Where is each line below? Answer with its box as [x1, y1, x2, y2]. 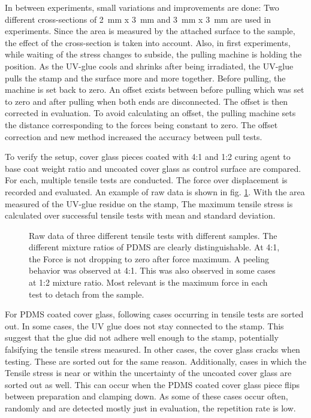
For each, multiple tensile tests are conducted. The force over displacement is [5, 174, 288, 186]
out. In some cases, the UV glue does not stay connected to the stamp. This [5, 319, 284, 332]
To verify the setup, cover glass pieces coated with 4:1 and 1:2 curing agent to [5, 150, 291, 163]
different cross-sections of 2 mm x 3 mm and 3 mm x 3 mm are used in [5, 13, 271, 25]
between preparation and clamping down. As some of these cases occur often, [5, 390, 288, 402]
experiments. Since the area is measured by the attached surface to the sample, [5, 25, 295, 37]
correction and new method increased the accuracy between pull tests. [5, 130, 262, 143]
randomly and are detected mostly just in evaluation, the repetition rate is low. [5, 402, 296, 414]
